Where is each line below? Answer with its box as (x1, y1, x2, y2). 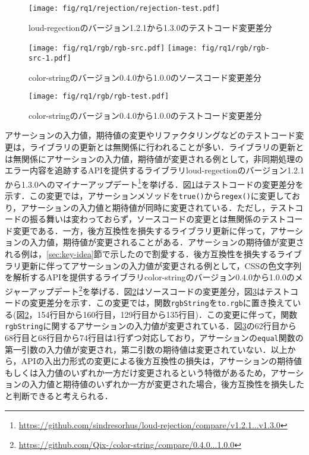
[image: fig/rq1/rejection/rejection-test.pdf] (29, 4, 220, 12)
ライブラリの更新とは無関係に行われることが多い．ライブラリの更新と (29, 141, 304, 153)
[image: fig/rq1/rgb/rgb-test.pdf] (29, 92, 169, 101)
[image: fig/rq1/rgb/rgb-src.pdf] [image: (29, 44, 197, 53)
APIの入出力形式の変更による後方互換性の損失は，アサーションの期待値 (21, 355, 302, 367)
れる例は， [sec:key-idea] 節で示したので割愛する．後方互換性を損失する (5, 248, 277, 260)
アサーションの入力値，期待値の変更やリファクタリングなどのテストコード (5, 129, 296, 141)
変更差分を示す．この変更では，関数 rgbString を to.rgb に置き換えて (29, 296, 293, 309)
